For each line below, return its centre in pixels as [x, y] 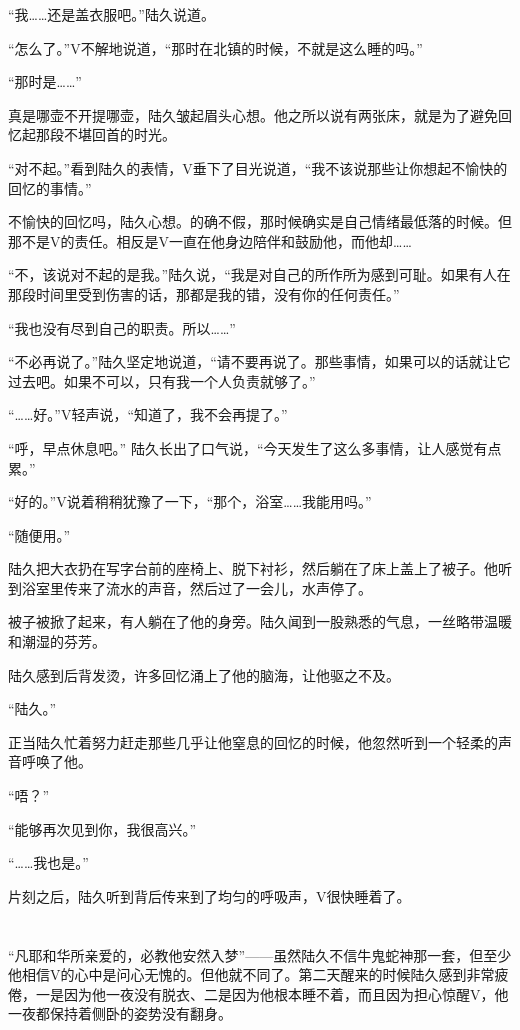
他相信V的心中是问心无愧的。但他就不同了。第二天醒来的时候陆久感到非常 [251, 974]
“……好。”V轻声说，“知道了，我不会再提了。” [148, 414]
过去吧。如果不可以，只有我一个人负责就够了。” [162, 380]
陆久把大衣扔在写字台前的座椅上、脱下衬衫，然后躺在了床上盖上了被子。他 [253, 568]
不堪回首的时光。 [119, 134]
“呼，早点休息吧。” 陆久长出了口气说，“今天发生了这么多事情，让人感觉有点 [255, 447]
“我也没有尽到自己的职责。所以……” [122, 327]
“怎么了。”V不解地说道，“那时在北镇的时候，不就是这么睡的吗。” [215, 47]
